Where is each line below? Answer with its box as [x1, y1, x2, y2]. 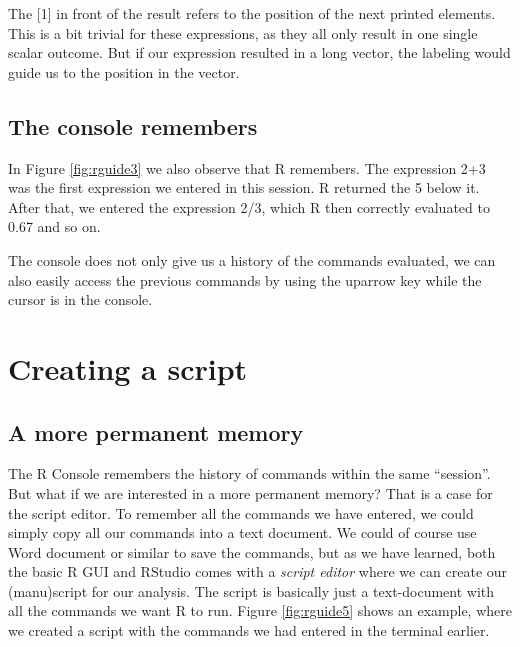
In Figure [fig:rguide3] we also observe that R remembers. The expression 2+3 [8, 157, 486, 178]
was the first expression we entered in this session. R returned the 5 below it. [8, 177, 480, 198]
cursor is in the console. [8, 289, 153, 310]
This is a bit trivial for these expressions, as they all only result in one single [8, 22, 478, 43]
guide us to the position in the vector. [8, 61, 240, 82]
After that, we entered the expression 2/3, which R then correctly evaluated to [8, 196, 490, 217]
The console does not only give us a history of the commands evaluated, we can [8, 249, 496, 270]
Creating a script [8, 347, 248, 388]
